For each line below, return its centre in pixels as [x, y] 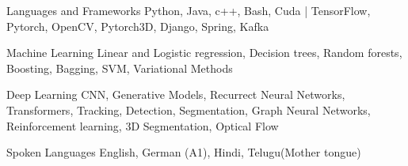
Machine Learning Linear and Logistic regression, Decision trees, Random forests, [204, 53]
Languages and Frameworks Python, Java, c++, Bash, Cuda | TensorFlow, [189, 10]
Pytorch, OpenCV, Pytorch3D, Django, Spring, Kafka [138, 26]
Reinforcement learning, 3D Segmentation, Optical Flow [143, 125]
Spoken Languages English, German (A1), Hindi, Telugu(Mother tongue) [184, 152]
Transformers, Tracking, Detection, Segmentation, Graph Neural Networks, [189, 109]
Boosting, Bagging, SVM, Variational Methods [120, 68]
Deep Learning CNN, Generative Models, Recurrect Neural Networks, [176, 94]
